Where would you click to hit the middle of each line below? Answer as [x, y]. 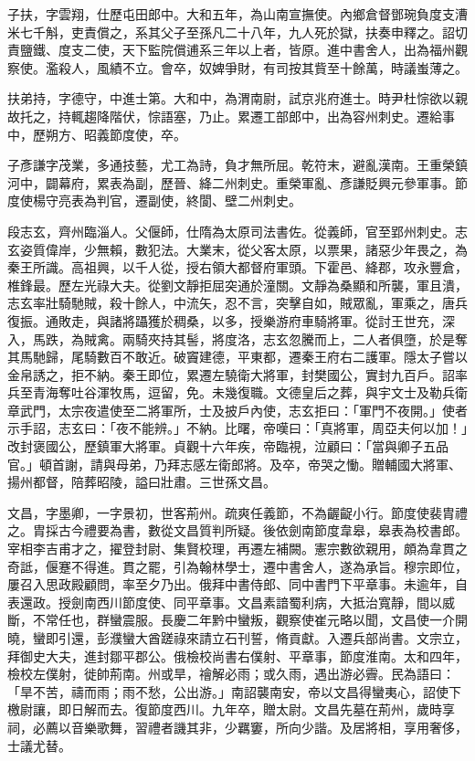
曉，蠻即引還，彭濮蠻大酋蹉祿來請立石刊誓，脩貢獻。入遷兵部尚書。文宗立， [237, 638]
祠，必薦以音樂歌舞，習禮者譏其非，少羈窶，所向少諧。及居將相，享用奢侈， [237, 727]
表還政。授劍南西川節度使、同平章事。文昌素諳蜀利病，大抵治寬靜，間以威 [231, 602]
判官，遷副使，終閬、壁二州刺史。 [199, 201]
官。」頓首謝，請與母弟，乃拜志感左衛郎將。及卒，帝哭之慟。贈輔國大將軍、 [234, 464]
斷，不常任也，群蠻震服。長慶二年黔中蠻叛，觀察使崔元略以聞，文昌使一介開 [237, 620]
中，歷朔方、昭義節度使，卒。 [97, 134]
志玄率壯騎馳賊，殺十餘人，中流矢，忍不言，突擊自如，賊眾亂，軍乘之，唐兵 [237, 303]
